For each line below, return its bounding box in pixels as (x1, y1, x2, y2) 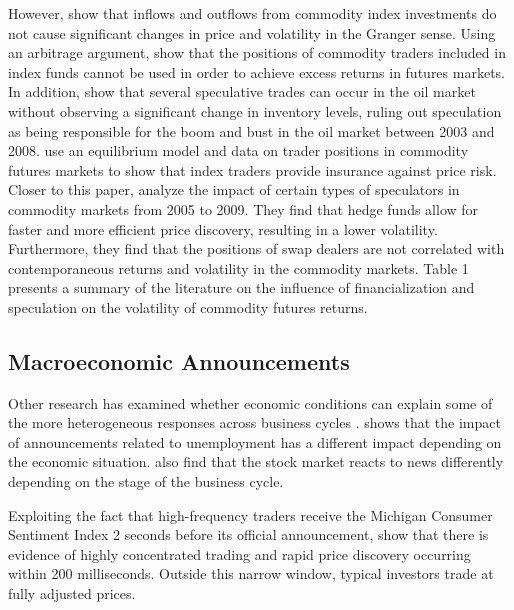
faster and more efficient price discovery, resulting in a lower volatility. (8, 218, 438, 239)
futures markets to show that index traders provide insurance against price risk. (8, 159, 497, 180)
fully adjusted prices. (8, 583, 136, 604)
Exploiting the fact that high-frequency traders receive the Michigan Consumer (8, 504, 493, 525)
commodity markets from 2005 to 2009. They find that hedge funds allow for (8, 198, 479, 219)
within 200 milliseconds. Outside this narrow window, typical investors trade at (8, 563, 494, 584)
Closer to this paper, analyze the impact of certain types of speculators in (8, 179, 460, 200)
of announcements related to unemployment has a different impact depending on (8, 431, 502, 452)
